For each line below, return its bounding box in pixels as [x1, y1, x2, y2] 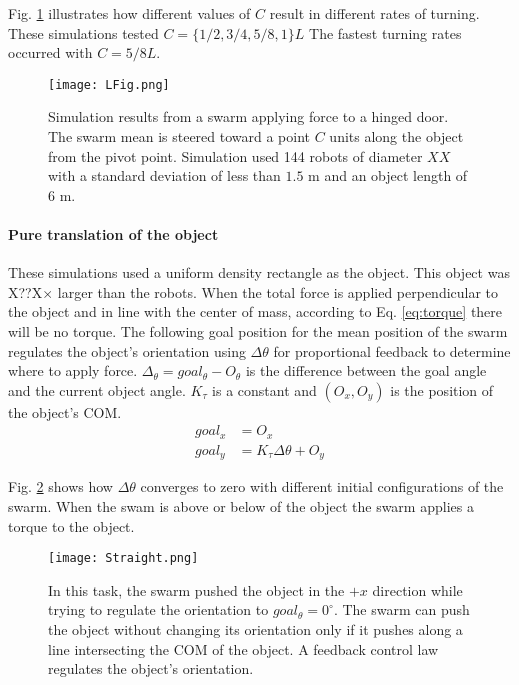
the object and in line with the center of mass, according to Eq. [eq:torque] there [8, 301, 503, 322]
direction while [372, 579, 463, 600]
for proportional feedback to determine [273, 340, 511, 361]
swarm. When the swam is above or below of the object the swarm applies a [8, 495, 474, 516]
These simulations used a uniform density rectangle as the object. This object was [8, 262, 510, 283]
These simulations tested [8, 22, 159, 43]
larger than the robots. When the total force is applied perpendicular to [57, 281, 499, 302]
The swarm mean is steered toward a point [48, 126, 311, 147]
